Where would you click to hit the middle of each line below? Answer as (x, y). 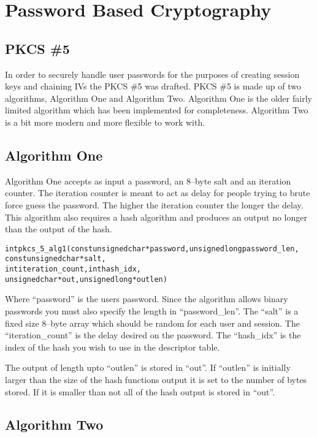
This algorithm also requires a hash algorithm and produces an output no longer (156, 217)
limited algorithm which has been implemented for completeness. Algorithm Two (157, 110)
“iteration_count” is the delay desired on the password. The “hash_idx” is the (153, 335)
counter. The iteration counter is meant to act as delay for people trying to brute (158, 193)
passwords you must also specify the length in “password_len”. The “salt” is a (152, 310)
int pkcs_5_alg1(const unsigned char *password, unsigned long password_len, (152, 249)
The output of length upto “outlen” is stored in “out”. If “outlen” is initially (148, 367)
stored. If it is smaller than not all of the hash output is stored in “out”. (140, 391)
